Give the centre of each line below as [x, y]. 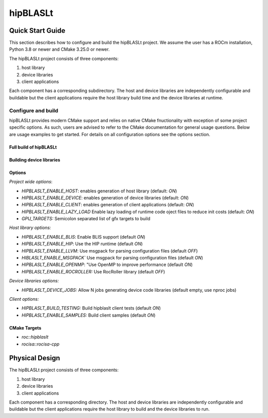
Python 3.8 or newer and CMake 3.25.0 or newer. [60, 49]
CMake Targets [25, 328]
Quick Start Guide [37, 31]
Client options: [24, 299]
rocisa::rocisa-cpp [40, 344]
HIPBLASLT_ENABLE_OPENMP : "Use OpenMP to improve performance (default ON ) [107, 265]
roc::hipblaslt [35, 337]
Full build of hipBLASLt [33, 147]
